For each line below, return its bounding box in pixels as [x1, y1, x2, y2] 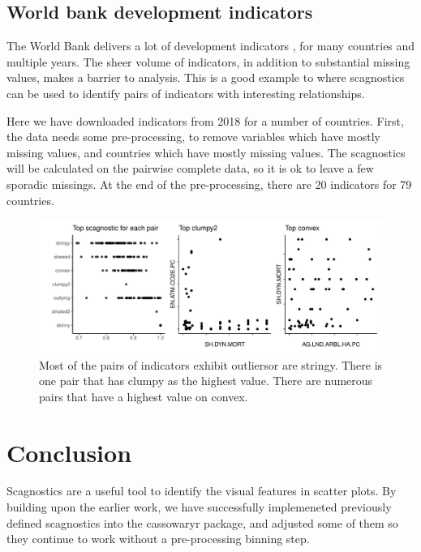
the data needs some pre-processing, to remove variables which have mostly [6, 128, 380, 145]
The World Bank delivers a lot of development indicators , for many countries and [6, 37, 415, 54]
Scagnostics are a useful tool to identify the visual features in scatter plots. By [6, 482, 397, 499]
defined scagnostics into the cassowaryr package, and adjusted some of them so [6, 514, 398, 531]
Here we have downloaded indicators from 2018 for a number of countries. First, [6, 112, 404, 129]
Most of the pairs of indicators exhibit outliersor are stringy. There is [39, 356, 383, 373]
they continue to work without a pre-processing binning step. [6, 530, 310, 547]
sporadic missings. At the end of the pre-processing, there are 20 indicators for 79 [6, 175, 412, 192]
